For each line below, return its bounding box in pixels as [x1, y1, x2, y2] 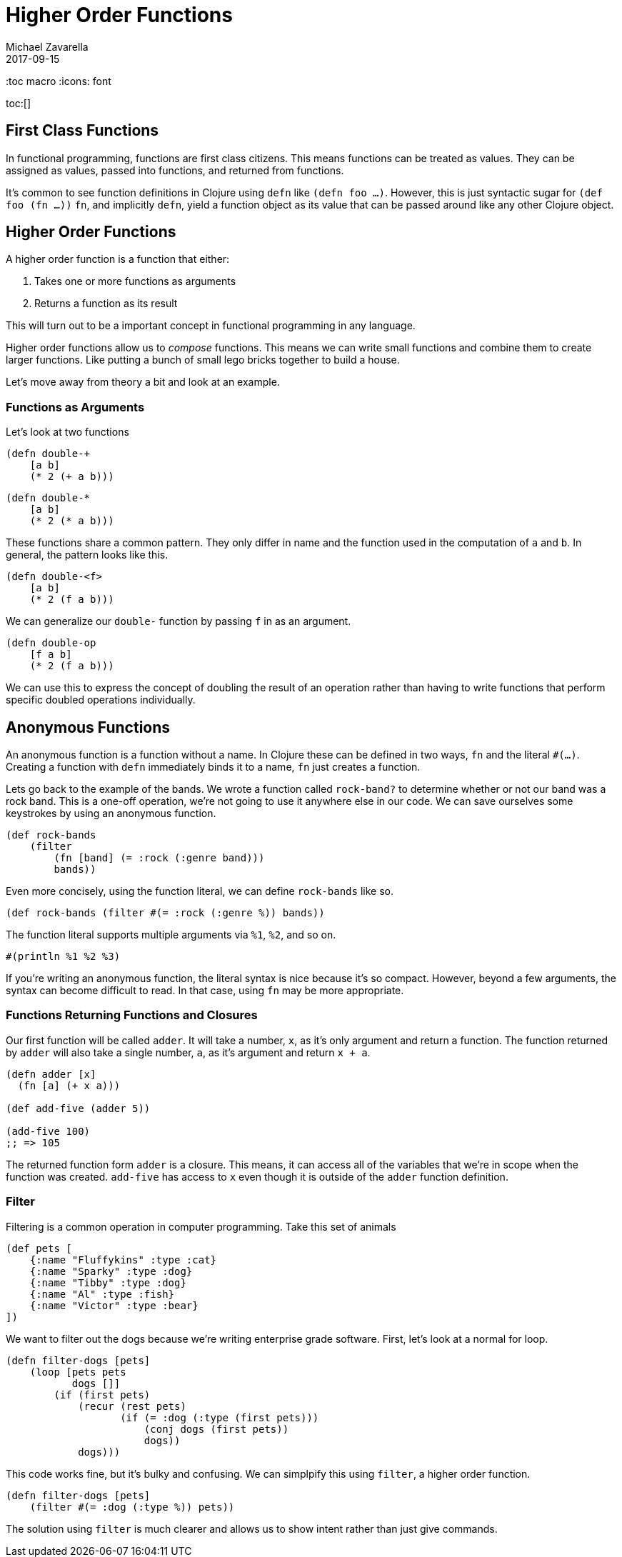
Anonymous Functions [6, 718, 171, 736]
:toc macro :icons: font [6, 74, 111, 87]
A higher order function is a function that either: [6, 253, 230, 266]
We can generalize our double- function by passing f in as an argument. [6, 615, 351, 628]
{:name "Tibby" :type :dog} [29, 1276, 186, 1288]
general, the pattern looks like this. [6, 549, 169, 561]
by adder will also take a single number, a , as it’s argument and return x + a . [6, 1046, 371, 1058]
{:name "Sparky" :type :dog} [29, 1265, 193, 1277]
